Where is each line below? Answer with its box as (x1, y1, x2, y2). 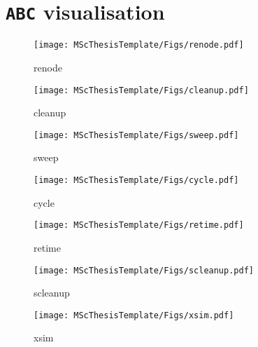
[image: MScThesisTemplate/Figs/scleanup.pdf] (34, 265, 254, 275)
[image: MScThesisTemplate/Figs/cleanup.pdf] (34, 85, 249, 95)
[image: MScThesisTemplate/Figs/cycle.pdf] (34, 175, 239, 185)
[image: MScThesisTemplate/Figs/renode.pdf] (34, 40, 244, 50)
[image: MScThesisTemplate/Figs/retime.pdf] (34, 220, 244, 231)
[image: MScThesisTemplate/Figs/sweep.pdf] (34, 130, 239, 140)
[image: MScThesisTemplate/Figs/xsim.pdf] (34, 310, 234, 320)
